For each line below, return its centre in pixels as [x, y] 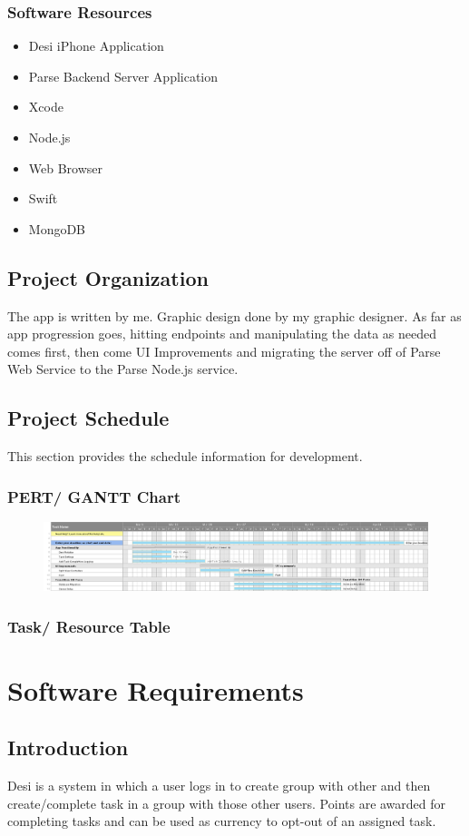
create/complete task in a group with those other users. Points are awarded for [227, 803]
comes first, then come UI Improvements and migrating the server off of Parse [224, 351]
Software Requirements [156, 689]
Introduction [68, 747]
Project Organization [108, 277]
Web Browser [66, 167]
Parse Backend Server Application [123, 76]
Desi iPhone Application [96, 46]
